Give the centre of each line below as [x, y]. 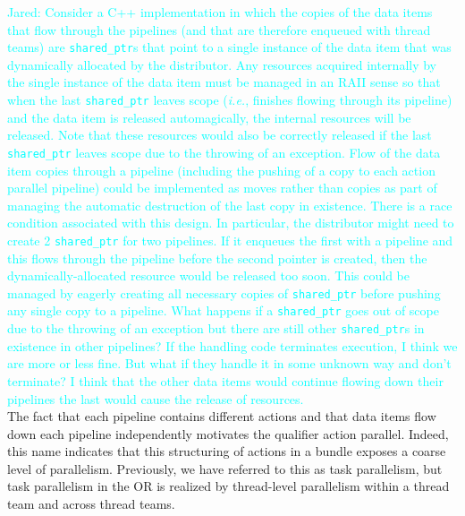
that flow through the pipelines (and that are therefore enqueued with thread [219, 29]
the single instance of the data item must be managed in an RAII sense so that [224, 82]
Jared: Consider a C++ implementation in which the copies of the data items [220, 12]
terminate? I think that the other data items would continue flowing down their [225, 380]
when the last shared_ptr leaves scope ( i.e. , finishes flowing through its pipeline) [230, 100]
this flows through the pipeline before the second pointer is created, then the [217, 258]
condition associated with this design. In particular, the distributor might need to [231, 223]
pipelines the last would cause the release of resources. [156, 398]
